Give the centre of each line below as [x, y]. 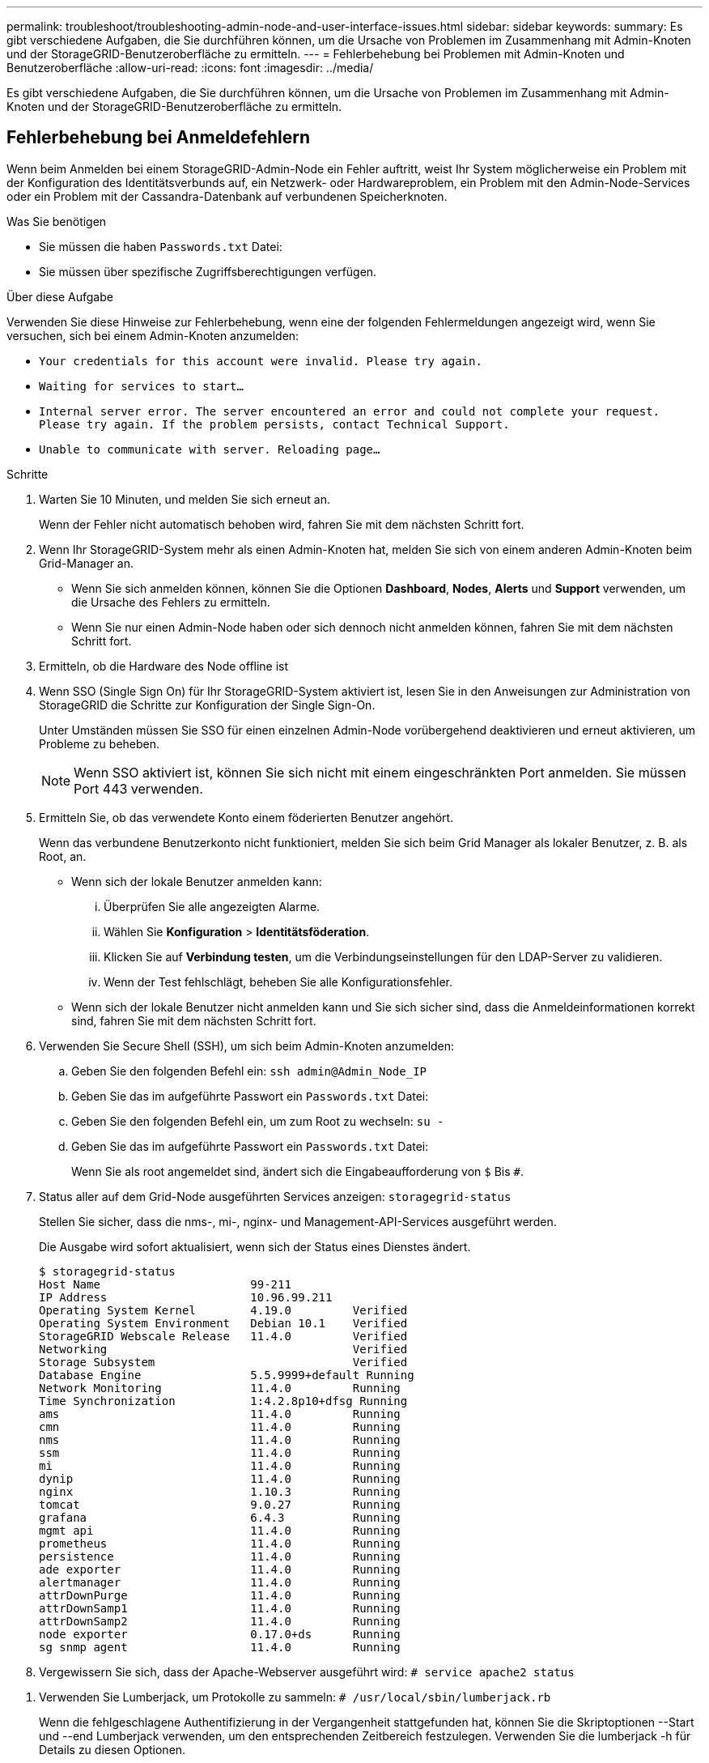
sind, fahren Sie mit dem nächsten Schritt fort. [194, 1020]
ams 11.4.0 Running [220, 1414]
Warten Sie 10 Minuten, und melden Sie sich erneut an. [185, 499]
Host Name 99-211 [165, 1284]
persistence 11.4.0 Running [220, 1556]
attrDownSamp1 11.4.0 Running [220, 1608]
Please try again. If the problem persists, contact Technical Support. [274, 424]
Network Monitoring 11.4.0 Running [220, 1388]
